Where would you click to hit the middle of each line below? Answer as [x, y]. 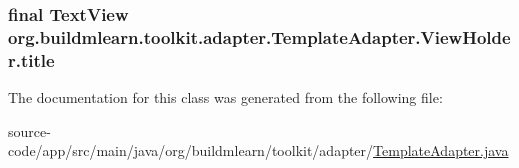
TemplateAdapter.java [441, 150]
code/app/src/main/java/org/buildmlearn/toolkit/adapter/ [191, 150]
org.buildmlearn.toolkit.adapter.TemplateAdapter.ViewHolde [259, 36]
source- [29, 130]
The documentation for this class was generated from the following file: [225, 97]
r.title [31, 59]
